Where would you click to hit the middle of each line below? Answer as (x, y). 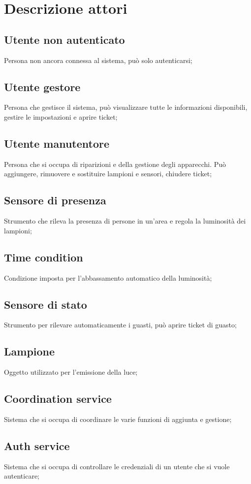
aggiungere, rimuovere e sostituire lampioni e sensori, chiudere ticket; (108, 174)
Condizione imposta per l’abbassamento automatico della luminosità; (108, 277)
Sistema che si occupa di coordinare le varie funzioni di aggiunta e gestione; (118, 419)
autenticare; (22, 476)
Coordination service (58, 399)
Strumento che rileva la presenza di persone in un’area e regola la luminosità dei (125, 221)
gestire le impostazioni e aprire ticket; (61, 116)
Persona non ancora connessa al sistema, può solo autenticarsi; (98, 60)
